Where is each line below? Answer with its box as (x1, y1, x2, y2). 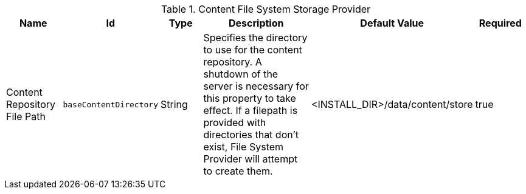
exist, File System (203, 141, 284, 153)
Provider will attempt (203, 153, 298, 165)
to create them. (203, 165, 273, 177)
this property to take (203, 92, 296, 104)
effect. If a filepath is (203, 104, 298, 116)
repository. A (203, 56, 262, 68)
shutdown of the (203, 68, 279, 80)
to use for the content (203, 44, 302, 56)
